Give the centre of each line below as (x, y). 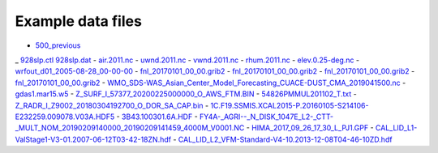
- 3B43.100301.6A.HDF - (157, 117)
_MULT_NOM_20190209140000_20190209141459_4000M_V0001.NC (130, 128)
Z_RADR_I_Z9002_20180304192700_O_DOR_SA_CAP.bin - (112, 105)
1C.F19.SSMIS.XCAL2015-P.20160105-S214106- (290, 105)
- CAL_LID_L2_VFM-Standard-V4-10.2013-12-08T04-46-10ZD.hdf (283, 139)
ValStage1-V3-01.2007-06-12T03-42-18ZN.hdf (93, 139)
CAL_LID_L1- (396, 128)
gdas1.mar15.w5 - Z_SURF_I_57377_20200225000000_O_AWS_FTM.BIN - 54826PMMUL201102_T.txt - (186, 94)
